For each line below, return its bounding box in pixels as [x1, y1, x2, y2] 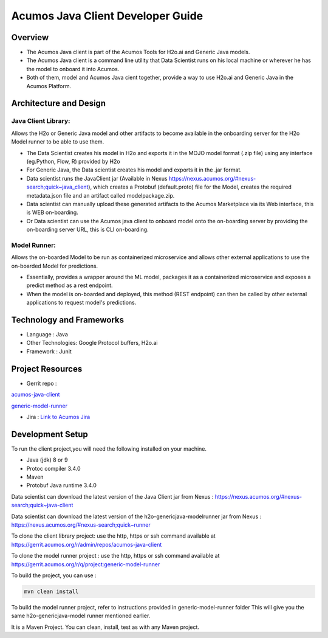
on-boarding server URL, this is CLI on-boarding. [26, 226, 149, 234]
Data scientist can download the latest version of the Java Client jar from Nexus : [11, 493, 214, 500]
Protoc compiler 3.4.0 [26, 465, 81, 472]
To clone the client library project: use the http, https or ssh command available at [11, 532, 216, 539]
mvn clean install [24, 588, 79, 595]
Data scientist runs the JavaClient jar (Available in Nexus [26, 175, 168, 182]
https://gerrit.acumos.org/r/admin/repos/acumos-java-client [11, 541, 162, 548]
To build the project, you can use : [11, 572, 97, 579]
